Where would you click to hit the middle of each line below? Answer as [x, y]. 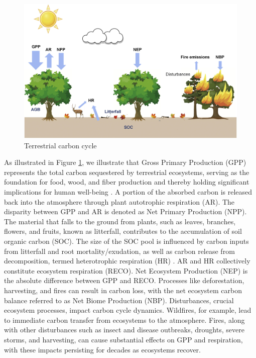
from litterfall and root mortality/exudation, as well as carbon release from [119, 251]
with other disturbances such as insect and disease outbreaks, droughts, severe [124, 330]
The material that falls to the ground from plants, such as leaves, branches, [120, 221]
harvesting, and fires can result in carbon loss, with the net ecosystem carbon [123, 290]
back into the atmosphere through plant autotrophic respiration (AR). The [119, 201]
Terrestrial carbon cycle [60, 145]
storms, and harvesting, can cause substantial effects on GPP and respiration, [123, 339]
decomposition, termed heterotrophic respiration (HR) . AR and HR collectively [127, 261]
